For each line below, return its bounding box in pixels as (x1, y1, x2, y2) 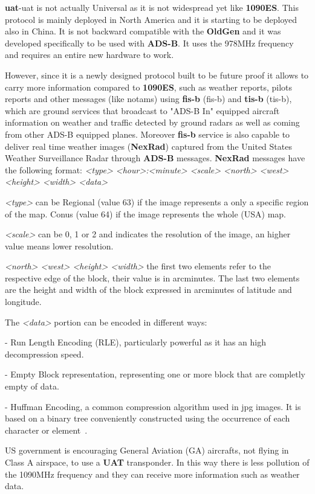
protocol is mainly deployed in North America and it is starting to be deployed (5, 13, 297, 25)
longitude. (5, 295, 42, 308)
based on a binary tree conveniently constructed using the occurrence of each (5, 412, 290, 425)
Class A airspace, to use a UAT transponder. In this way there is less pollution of (5, 456, 310, 468)
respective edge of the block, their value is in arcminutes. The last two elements (5, 271, 300, 284)
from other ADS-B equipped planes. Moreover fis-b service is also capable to (5, 127, 290, 140)
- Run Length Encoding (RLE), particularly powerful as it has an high (5, 336, 266, 348)
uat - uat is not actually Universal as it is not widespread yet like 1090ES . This (5, 1, 299, 13)
